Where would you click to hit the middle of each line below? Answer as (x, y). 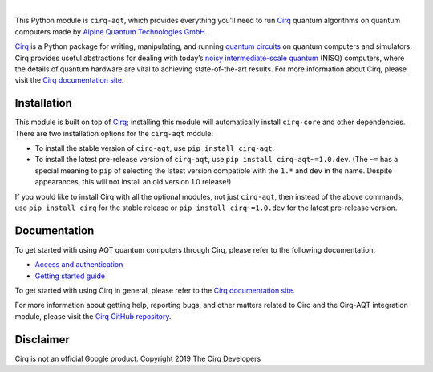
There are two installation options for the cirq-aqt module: (114, 133)
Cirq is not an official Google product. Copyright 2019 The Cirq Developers (138, 358)
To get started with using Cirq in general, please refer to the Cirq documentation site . (155, 291)
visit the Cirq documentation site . (69, 80)
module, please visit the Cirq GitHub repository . (93, 316)
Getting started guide (70, 276)
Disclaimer (42, 340)
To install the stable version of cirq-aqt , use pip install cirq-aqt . (155, 148)
